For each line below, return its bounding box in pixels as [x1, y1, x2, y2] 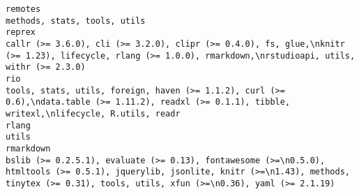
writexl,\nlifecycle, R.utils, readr [6, 108, 181, 119]
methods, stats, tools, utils [6, 15, 146, 26]
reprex [6, 27, 36, 38]
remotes [6, 4, 41, 14]
